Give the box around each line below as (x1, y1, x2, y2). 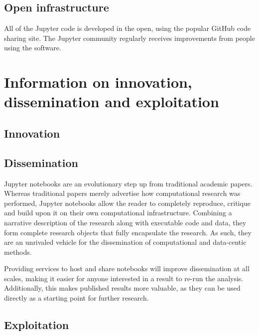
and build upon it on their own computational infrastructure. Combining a (4, 207, 232, 218)
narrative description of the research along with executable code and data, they (4, 217, 247, 227)
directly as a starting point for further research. (4, 293, 149, 303)
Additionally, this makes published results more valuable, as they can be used (4, 283, 241, 293)
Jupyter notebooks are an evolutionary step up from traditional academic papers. (4, 178, 253, 188)
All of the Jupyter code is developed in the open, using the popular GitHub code (4, 23, 251, 33)
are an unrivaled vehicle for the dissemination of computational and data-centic (4, 237, 247, 247)
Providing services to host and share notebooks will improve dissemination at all (4, 263, 250, 274)
